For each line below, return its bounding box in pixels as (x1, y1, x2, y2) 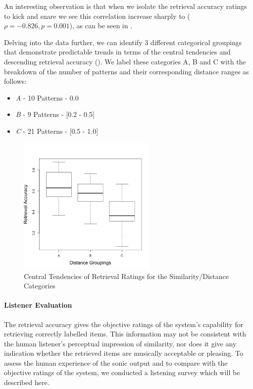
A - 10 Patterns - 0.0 (15, 92, 79, 103)
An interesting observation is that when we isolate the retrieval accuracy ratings (4, 1, 247, 11)
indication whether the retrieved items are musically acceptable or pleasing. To (4, 348, 244, 358)
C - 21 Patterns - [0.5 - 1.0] (15, 125, 99, 136)
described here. (4, 377, 50, 388)
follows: (4, 76, 27, 86)
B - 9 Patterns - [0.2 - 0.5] (15, 109, 95, 119)
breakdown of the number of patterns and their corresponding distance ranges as (4, 66, 249, 76)
